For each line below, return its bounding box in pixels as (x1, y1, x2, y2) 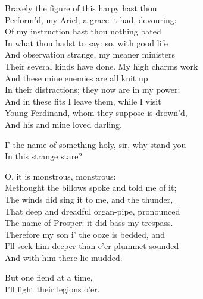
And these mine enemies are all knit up (5, 71, 148, 84)
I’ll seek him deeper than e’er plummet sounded (5, 240, 179, 252)
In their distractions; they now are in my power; (5, 83, 180, 96)
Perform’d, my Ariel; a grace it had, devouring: (5, 13, 177, 26)
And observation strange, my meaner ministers (5, 48, 175, 61)
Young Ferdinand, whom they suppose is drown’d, (5, 106, 188, 119)
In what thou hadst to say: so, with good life (5, 36, 168, 49)
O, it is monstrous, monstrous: (5, 169, 116, 182)
